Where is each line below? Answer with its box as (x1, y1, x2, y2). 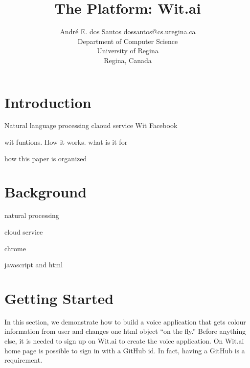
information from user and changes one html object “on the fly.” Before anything (4, 326, 246, 336)
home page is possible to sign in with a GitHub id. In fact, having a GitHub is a (4, 345, 245, 355)
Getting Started (4, 288, 114, 308)
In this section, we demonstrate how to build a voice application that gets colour (4, 316, 246, 326)
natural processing (4, 210, 59, 220)
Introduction (4, 92, 91, 112)
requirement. (4, 355, 43, 365)
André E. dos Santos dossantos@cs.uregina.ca (60, 26, 196, 37)
